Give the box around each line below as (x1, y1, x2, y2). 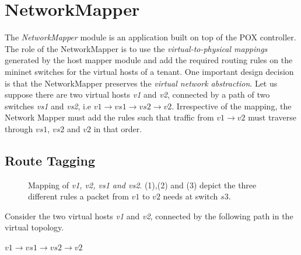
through (5, 122, 33, 135)
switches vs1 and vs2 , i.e (5, 99, 92, 112)
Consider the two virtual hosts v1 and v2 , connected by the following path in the (5, 209, 293, 222)
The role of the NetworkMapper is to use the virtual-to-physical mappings (5, 42, 268, 54)
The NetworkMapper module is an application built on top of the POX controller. (5, 31, 296, 43)
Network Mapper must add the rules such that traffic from (5, 111, 214, 123)
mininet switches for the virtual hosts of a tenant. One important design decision (5, 65, 294, 77)
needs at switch (163, 190, 218, 202)
